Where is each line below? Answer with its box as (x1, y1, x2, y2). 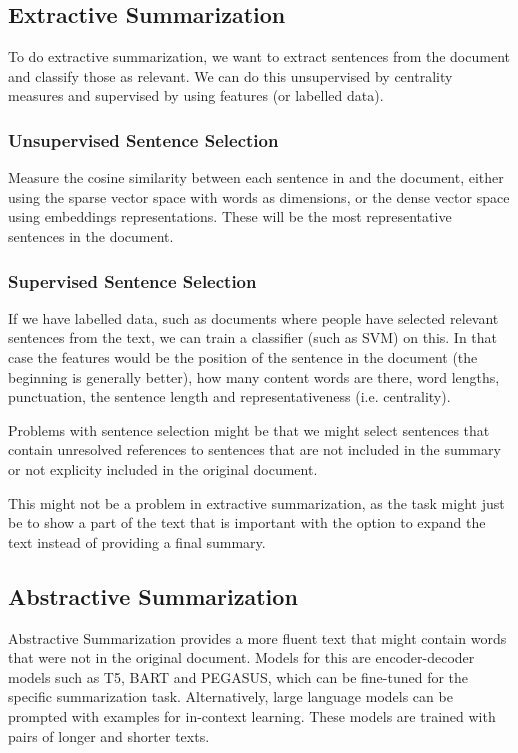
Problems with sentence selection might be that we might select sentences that (8, 419, 490, 440)
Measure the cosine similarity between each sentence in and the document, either (8, 167, 504, 188)
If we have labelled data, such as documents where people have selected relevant (8, 307, 499, 328)
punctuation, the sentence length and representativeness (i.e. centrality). (8, 386, 451, 407)
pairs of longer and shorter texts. (8, 725, 210, 746)
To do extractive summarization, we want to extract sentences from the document (8, 46, 510, 67)
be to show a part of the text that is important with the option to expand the (8, 512, 486, 533)
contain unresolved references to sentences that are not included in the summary (8, 439, 501, 460)
